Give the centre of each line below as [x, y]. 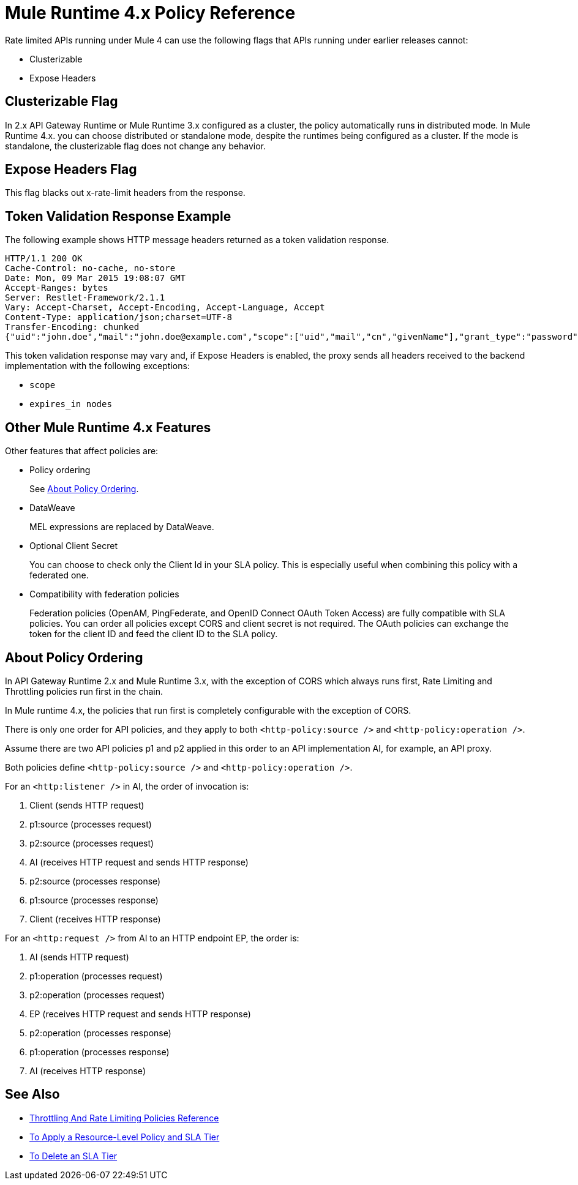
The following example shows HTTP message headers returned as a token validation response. [197, 240]
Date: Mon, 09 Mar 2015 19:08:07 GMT [96, 278]
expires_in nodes [71, 404]
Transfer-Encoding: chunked [72, 327]
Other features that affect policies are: [82, 451]
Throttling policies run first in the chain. [84, 691]
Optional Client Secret [73, 546]
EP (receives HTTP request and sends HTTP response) [140, 1014]
